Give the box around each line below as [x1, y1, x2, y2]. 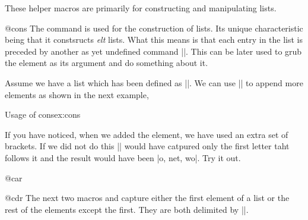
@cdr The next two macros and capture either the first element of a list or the [5, 191, 290, 204]
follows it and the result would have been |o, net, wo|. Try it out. [5, 151, 241, 164]
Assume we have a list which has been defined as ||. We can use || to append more [5, 76, 303, 89]
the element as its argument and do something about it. [5, 56, 208, 69]
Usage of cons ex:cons [5, 108, 81, 121]
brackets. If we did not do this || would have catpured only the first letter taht [5, 140, 290, 152]
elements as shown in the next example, [5, 88, 149, 100]
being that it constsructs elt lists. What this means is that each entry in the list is [5, 33, 303, 46]
